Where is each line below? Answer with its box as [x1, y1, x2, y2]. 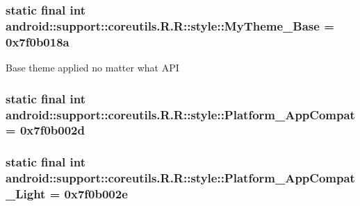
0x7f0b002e [64, 185, 128, 203]
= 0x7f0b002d [6, 121, 85, 139]
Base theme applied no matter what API [6, 60, 179, 75]
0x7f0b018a [6, 33, 69, 50]
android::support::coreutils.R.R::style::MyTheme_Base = [6, 17, 334, 34]
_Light [6, 185, 46, 203]
